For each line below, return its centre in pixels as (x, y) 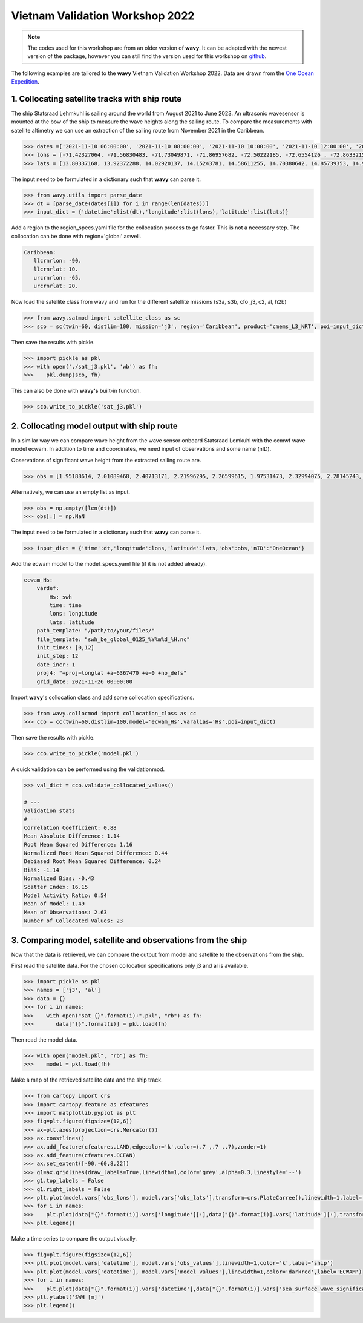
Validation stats (50, 811)
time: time (65, 606)
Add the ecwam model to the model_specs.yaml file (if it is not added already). (109, 563)
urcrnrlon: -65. (57, 277)
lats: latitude (72, 622)
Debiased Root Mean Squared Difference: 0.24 (93, 862)
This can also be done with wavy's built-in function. (76, 391)
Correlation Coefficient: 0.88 (70, 827)
